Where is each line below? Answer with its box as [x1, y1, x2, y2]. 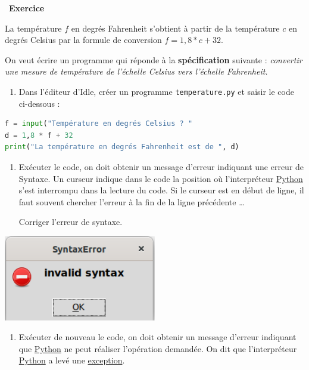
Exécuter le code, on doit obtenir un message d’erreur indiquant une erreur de [18, 161, 304, 172]
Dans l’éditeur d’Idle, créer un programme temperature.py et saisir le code [18, 85, 294, 97]
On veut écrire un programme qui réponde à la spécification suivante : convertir [5, 53, 302, 66]
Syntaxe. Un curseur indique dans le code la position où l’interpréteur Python [18, 172, 303, 184]
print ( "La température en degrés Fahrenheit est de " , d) [5, 143, 239, 152]
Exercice [9, 2, 45, 14]
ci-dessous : [18, 97, 60, 109]
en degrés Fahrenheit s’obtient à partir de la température [71, 21, 280, 34]
